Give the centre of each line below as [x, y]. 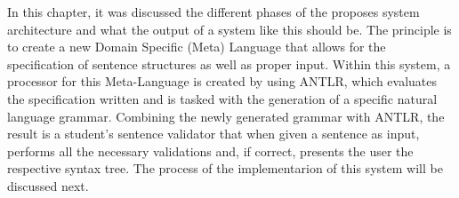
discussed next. [48, 185]
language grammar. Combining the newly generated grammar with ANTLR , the [226, 116]
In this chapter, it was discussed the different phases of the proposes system [213, 12]
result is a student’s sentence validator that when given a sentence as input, [213, 134]
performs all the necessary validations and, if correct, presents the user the [210, 150]
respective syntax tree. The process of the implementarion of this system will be [225, 168]
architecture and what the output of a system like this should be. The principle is [229, 29]
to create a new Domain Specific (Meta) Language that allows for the [197, 47]
